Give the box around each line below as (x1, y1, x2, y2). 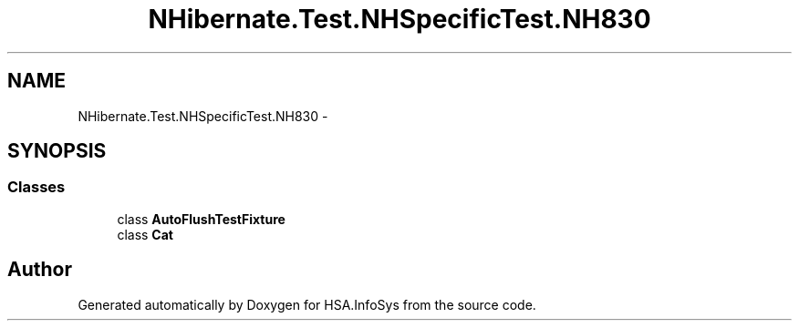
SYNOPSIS (7, 139, 107, 163)
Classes (7, 178, 66, 197)
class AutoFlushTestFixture (117, 210, 285, 227)
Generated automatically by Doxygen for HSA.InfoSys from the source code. (78, 296, 536, 313)
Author (7, 258, 72, 282)
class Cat (117, 226, 173, 242)
